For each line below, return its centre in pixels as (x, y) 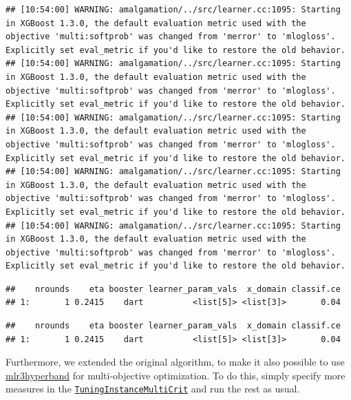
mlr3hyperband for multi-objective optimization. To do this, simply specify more (175, 375)
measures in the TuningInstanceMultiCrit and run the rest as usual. (153, 389)
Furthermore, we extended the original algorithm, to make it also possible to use (175, 362)
